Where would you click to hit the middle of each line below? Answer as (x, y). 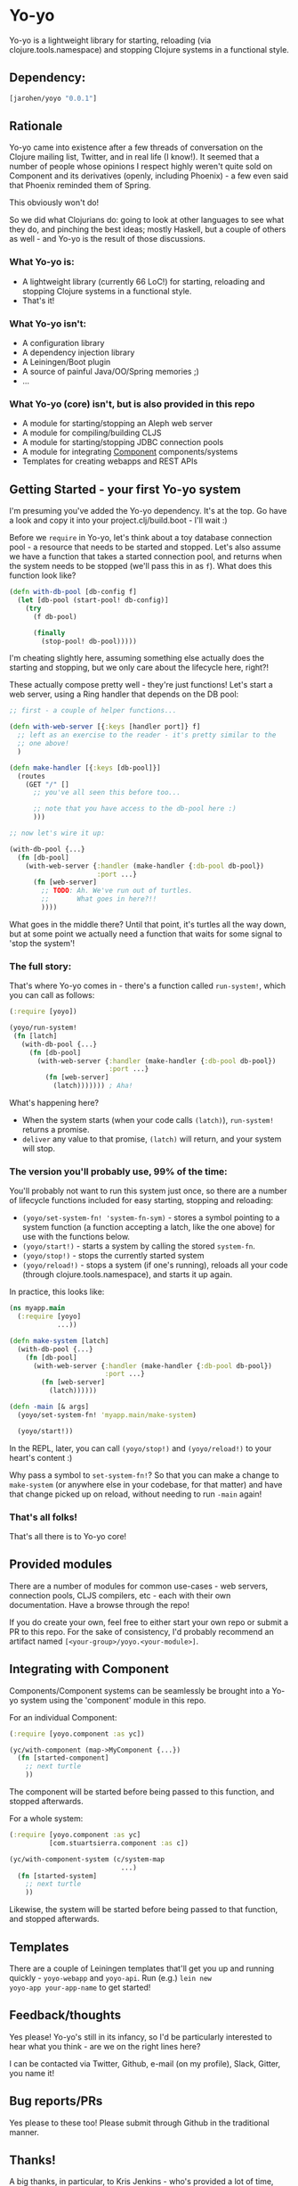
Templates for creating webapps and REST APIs (110, 461)
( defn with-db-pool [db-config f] (73, 592)
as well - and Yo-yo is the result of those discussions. (108, 239)
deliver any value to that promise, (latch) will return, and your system (152, 1139)
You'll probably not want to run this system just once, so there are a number (148, 1191)
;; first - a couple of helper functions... (93, 711)
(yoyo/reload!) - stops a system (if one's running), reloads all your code (155, 1265)
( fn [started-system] (57, 1876)
